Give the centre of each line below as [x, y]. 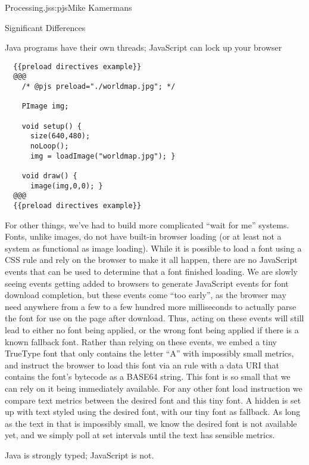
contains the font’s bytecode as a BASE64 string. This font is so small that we [148, 376]
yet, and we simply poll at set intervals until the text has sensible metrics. [140, 435]
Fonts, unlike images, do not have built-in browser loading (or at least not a [143, 236]
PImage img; [45, 106]
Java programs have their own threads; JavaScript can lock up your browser [143, 47]
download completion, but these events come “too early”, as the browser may [146, 295]
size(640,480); [60, 136]
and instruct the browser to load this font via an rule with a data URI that [142, 365]
